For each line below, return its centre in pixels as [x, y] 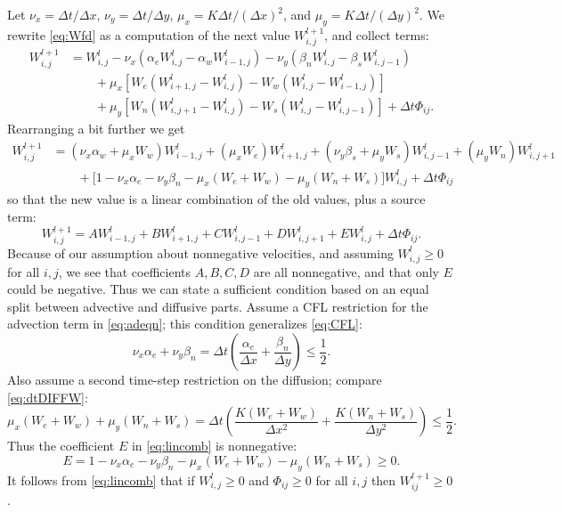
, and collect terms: [377, 34]
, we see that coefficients [125, 271]
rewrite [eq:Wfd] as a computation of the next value [149, 34]
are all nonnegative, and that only [346, 271]
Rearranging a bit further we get [96, 128]
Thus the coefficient [61, 446]
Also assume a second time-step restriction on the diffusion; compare [195, 380]
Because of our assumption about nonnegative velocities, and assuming [200, 252]
